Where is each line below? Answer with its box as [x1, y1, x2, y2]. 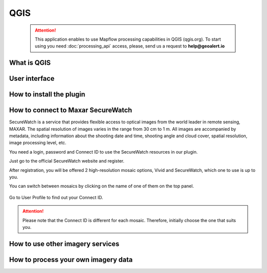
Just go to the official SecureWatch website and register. [9, 158, 125, 164]
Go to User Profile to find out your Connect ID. [9, 194, 103, 200]
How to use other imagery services [9, 239, 120, 248]
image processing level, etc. [9, 140, 67, 146]
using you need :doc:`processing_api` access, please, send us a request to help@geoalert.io [35, 43, 225, 49]
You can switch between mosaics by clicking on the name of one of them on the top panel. [9, 183, 194, 189]
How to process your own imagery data [9, 255, 133, 264]
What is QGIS [9, 58, 51, 67]
